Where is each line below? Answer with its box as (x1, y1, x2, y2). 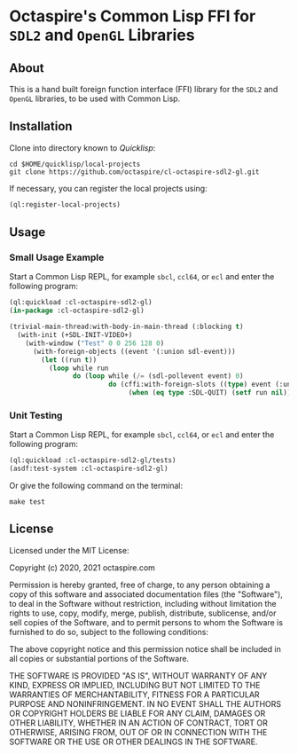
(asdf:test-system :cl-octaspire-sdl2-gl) (9, 464, 169, 474)
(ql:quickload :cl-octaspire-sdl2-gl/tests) (9, 456, 176, 465)
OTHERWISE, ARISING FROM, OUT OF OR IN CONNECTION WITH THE (9, 727, 268, 737)
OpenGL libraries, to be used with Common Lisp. (9, 93, 181, 104)
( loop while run (48, 364, 109, 373)
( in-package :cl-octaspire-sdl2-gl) (9, 306, 145, 316)
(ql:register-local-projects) (9, 200, 122, 209)
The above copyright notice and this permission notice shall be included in (9, 643, 281, 654)
